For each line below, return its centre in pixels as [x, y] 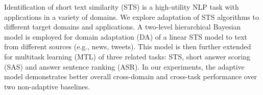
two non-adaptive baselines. [47, 86]
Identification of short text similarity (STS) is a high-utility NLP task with [122, 7]
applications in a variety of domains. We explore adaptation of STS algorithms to [131, 17]
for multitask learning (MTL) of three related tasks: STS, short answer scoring [127, 56]
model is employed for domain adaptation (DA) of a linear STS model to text [126, 36]
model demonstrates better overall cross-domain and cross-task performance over [131, 76]
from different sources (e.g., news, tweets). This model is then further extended [128, 46]
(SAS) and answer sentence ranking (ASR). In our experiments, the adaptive [124, 66]
